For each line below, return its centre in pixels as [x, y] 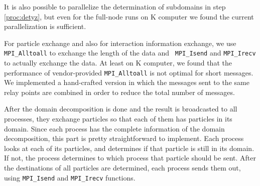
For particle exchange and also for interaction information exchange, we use [120, 43]
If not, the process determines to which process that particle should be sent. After [130, 158]
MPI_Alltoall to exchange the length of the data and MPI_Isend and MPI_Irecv [130, 53]
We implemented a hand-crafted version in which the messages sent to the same [127, 82]
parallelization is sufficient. [45, 26]
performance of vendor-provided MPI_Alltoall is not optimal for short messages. [129, 72]
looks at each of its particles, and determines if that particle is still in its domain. [129, 148]
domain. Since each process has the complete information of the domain [114, 128]
